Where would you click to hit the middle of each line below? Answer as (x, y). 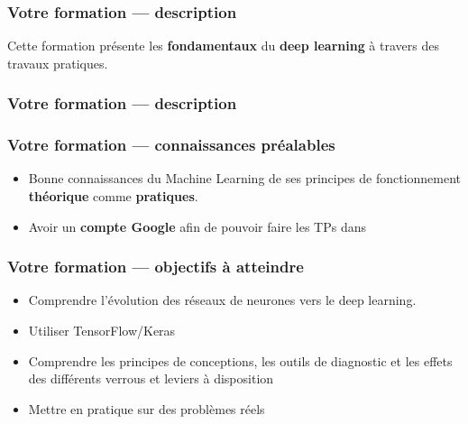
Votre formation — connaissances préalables (171, 145)
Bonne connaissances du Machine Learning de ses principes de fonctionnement (245, 178)
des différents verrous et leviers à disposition (151, 378)
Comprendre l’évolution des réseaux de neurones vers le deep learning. (222, 300)
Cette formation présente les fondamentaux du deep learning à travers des (223, 46)
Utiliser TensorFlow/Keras (102, 331)
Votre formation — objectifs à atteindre (156, 267)
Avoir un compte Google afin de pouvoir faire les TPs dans (197, 226)
